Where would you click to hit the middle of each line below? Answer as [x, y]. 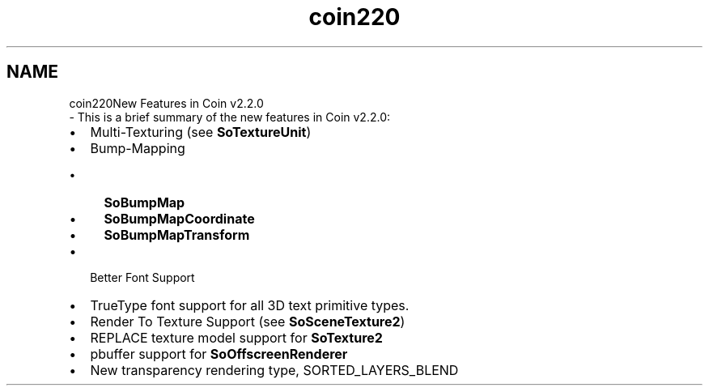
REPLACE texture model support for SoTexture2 [236, 337]
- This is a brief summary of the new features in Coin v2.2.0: [230, 117]
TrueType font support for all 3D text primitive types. [250, 305]
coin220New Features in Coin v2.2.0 [166, 103]
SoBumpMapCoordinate [179, 218]
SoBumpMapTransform [177, 234]
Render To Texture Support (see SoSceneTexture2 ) [248, 321]
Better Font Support [142, 277]
